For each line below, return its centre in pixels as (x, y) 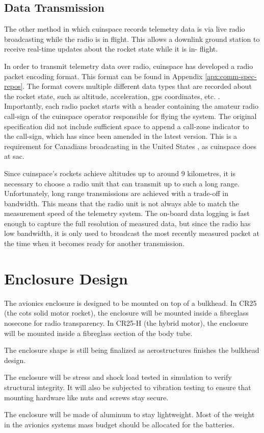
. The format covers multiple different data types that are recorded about (137, 86)
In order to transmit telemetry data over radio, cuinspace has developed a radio (129, 66)
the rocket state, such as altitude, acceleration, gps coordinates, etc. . (112, 96)
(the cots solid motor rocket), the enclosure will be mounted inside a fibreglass (126, 313)
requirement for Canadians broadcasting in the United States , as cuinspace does (130, 146)
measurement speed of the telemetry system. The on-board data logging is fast (127, 213)
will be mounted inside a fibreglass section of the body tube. (98, 333)
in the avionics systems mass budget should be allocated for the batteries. (119, 424)
